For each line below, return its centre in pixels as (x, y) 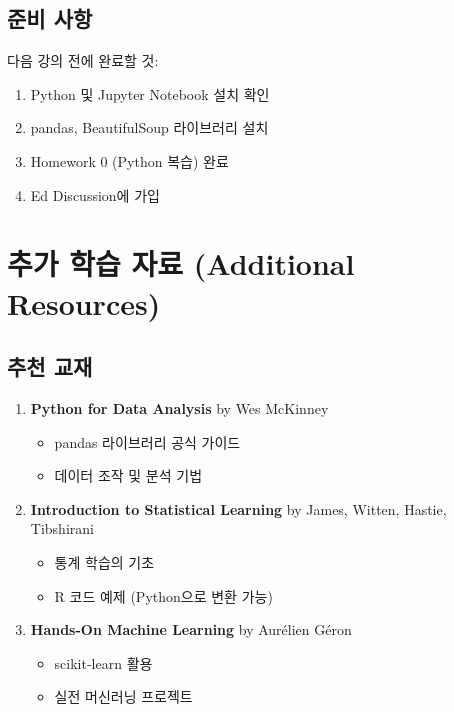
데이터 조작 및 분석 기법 (128, 475)
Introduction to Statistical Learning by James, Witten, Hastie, (238, 508)
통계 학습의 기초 (104, 561)
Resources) (84, 302)
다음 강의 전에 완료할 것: (83, 60)
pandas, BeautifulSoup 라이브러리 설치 (149, 127)
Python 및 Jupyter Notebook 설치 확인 (150, 93)
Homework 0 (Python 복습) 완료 (129, 160)
